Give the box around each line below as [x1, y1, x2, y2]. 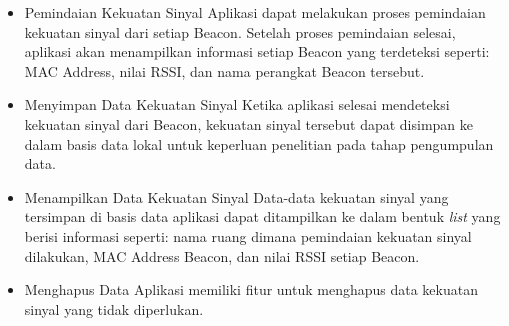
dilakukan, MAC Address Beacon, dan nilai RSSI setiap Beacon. [24, 245, 420, 266]
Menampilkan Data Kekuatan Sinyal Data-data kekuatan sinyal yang [24, 186, 449, 207]
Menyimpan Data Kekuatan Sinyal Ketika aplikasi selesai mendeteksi [24, 94, 450, 115]
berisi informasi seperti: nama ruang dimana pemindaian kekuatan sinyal [24, 225, 472, 246]
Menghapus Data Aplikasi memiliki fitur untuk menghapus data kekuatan [24, 279, 478, 300]
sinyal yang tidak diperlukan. [24, 298, 204, 319]
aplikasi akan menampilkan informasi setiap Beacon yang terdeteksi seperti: [24, 41, 490, 62]
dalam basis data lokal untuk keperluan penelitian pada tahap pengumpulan [24, 133, 494, 154]
